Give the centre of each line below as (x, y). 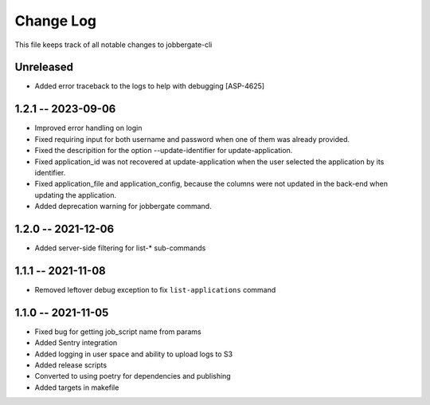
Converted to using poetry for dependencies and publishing (133, 376)
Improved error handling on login (88, 128)
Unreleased (44, 67)
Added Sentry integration (76, 343)
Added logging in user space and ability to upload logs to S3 (134, 354)
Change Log (56, 21)
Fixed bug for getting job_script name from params (118, 332)
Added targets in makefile (77, 387)
